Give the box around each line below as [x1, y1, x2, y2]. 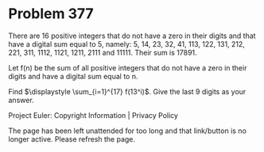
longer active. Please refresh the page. [8, 134, 136, 143]
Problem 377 [8, 5, 94, 23]
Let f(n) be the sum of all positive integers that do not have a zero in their [8, 63, 247, 72]
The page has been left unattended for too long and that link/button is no [8, 126, 247, 135]
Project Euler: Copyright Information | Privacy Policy [8, 110, 179, 120]
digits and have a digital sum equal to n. [8, 71, 138, 81]
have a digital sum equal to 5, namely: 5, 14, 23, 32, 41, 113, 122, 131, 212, [8, 39, 245, 48]
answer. [8, 95, 34, 104]
